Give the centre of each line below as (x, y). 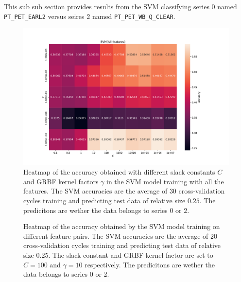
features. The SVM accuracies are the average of (95, 191)
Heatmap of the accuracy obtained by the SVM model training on (122, 226)
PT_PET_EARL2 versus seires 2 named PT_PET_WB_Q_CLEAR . (90, 16)
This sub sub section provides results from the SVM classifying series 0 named (120, 6)
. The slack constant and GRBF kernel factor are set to (131, 255)
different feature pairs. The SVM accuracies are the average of (116, 236)
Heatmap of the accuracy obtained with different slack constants (119, 172)
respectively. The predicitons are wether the (150, 264)
